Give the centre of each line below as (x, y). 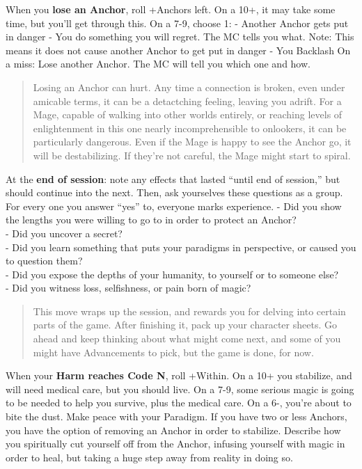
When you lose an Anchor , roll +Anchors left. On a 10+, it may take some (171, 9)
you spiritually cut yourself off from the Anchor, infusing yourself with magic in (175, 444)
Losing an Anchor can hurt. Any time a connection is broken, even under (189, 87)
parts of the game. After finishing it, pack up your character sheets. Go (185, 325)
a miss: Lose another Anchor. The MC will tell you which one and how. (158, 64)
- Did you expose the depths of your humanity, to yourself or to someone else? (172, 274)
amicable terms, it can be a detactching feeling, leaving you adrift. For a (187, 101)
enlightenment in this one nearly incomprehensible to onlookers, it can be (190, 128)
